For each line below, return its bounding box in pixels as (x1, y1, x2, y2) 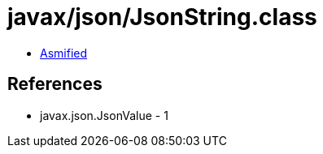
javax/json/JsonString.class (7, 3, 317, 31)
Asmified (40, 45, 88, 60)
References (7, 74, 103, 95)
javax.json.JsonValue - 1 (40, 108, 168, 122)
